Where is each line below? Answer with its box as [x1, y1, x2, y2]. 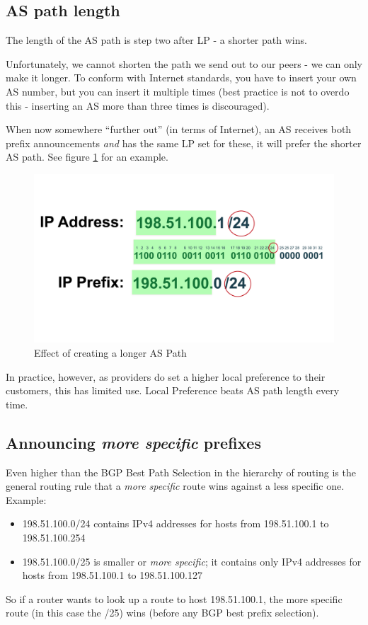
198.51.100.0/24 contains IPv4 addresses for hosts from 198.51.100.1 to [22, 516, 329, 531]
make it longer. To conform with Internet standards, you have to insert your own [6, 70, 357, 85]
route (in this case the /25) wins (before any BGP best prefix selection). [6, 605, 319, 620]
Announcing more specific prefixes [6, 431, 261, 453]
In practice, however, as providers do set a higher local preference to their [6, 369, 326, 384]
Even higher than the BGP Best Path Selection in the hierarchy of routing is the [6, 464, 356, 479]
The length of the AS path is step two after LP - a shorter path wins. [6, 33, 307, 47]
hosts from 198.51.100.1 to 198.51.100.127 [22, 568, 202, 583]
